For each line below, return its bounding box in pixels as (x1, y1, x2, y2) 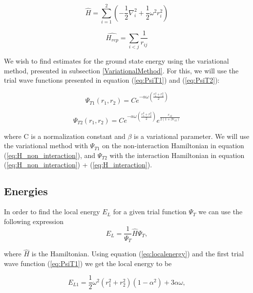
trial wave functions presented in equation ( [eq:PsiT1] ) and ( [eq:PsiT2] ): (4, 75, 220, 85)
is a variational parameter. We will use (133, 131, 250, 141)
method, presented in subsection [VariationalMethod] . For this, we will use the (4, 65, 239, 75)
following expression (4, 216, 63, 226)
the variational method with (4, 140, 88, 151)
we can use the (198, 206, 243, 217)
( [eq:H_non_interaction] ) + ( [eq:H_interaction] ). (4, 159, 152, 170)
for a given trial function (113, 206, 187, 217)
